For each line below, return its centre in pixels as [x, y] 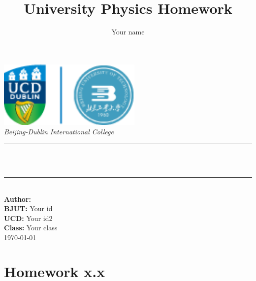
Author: [18, 199]
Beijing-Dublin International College [59, 132]
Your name [128, 32]
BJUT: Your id [28, 208]
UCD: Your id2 [28, 218]
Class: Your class [31, 228]
